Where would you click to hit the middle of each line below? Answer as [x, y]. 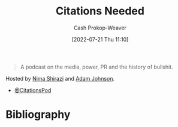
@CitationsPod [33, 90]
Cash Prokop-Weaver [100, 28]
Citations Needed [100, 11]
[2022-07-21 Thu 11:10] [100, 39]
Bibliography [38, 115]
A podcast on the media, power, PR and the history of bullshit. [96, 67]
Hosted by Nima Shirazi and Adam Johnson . [60, 78]
